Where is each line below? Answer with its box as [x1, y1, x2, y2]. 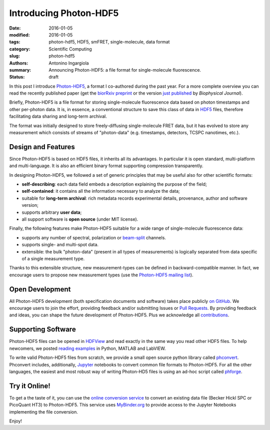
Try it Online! [9, 381, 50, 390]
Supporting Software [9, 325, 76, 334]
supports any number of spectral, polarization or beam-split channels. [21, 234, 166, 240]
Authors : [9, 60, 28, 66]
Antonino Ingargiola [48, 60, 89, 66]
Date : [9, 25, 21, 31]
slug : [9, 53, 20, 59]
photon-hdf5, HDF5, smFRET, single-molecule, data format [48, 39, 170, 45]
